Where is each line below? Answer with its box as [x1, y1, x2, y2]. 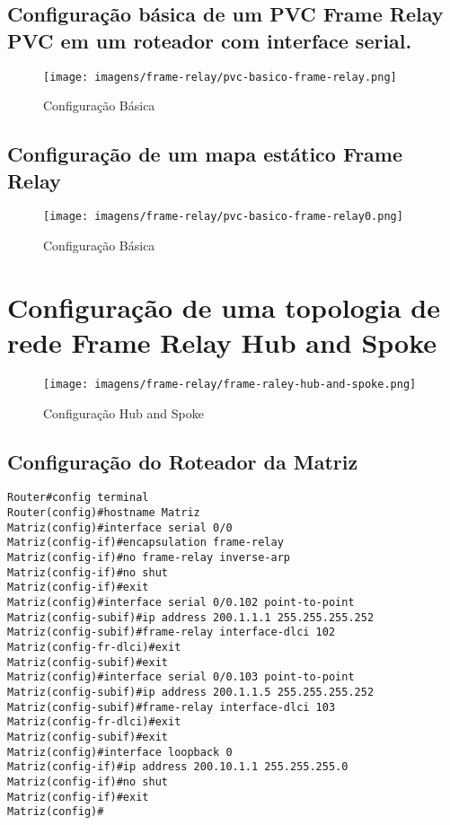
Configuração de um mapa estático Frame [7, 140, 403, 168]
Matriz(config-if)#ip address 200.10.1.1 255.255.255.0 [7, 760, 349, 774]
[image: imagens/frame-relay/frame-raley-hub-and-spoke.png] [43, 378, 417, 391]
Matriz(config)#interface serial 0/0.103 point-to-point [7, 671, 355, 684]
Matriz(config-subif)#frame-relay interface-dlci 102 [7, 626, 336, 639]
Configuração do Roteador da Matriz [7, 447, 358, 475]
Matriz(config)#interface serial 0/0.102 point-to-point [7, 596, 355, 610]
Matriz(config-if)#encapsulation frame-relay [7, 536, 284, 549]
